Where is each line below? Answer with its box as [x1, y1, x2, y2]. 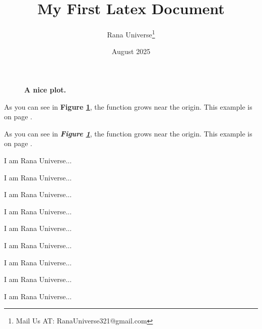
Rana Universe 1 [107, 28, 155, 39]
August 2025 [111, 46, 151, 57]
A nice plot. [24, 84, 67, 95]
